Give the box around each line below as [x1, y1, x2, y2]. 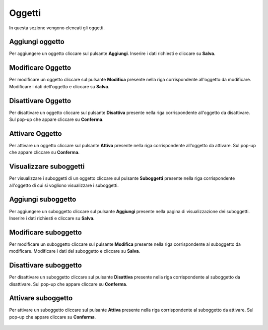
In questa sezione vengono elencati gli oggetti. [9, 25, 105, 31]
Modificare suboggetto [9, 228, 82, 236]
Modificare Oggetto [9, 63, 71, 72]
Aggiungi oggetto [9, 38, 65, 46]
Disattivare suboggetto [9, 261, 82, 270]
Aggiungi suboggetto [9, 195, 76, 204]
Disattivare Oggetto [9, 97, 71, 105]
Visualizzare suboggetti [9, 163, 85, 171]
